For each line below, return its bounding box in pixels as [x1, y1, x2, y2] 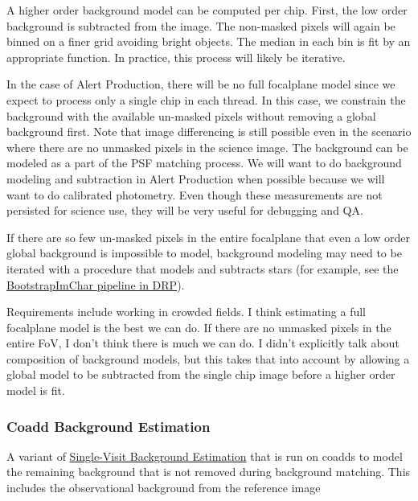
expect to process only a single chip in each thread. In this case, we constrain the [6, 91, 406, 108]
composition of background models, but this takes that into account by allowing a [6, 350, 410, 367]
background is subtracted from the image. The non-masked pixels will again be [6, 17, 395, 34]
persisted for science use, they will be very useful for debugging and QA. [6, 202, 363, 219]
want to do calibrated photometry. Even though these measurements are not [6, 186, 383, 203]
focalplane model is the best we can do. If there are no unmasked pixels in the [6, 318, 391, 335]
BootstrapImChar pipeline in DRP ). [6, 276, 185, 293]
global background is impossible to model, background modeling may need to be [6, 244, 402, 261]
